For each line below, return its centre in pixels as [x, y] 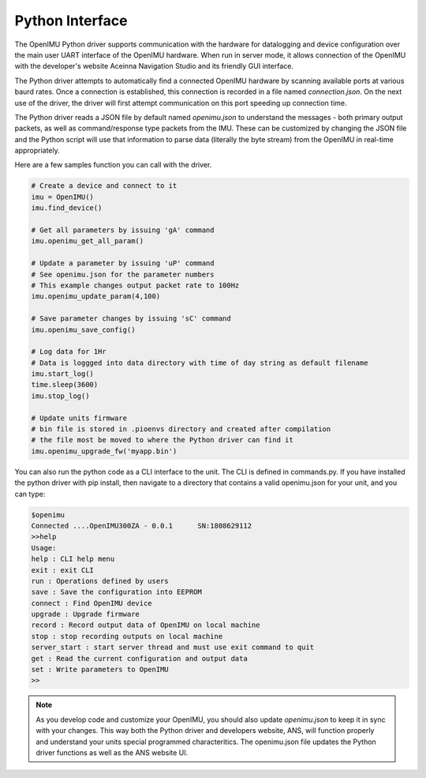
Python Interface [71, 21]
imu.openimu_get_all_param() [88, 241]
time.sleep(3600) [65, 385]
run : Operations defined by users [100, 581]
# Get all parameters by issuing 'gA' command [123, 230]
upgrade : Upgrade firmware [85, 615]
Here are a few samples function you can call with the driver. [113, 165]
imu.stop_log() [60, 396]
